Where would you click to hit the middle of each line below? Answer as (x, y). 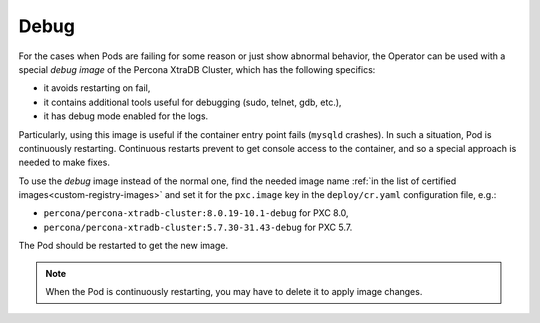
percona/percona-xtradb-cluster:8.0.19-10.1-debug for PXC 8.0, (196, 213)
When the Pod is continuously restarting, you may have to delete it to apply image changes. (234, 292)
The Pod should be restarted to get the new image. (123, 246)
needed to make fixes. (64, 162)
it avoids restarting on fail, (97, 88)
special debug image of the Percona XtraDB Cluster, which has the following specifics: (197, 69)
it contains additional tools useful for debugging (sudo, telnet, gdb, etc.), (192, 102)
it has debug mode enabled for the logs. (126, 116)
